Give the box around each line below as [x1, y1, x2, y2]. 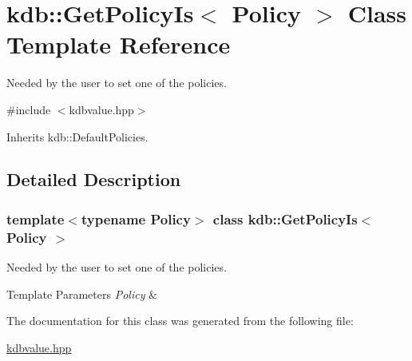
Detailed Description [6, 167, 181, 192]
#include [6, 101, 51, 117]
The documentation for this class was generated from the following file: [6, 312, 354, 329]
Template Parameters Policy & [6, 285, 158, 302]
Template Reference [6, 28, 231, 61]
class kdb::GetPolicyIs [212, 208, 358, 228]
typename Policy [81, 208, 191, 228]
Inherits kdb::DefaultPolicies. [6, 128, 149, 145]
